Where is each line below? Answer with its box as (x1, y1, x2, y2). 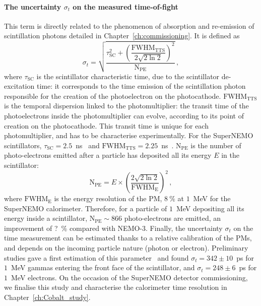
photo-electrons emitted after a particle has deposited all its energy (4, 150, 212, 160)
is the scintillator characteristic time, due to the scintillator (36, 71, 220, 81)
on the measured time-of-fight (73, 1, 178, 12)
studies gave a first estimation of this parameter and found (4, 252, 189, 263)
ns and (76, 140, 100, 150)
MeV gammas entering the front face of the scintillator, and (11, 262, 195, 273)
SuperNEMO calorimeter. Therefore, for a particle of (4, 203, 167, 213)
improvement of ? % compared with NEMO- (4, 222, 143, 233)
